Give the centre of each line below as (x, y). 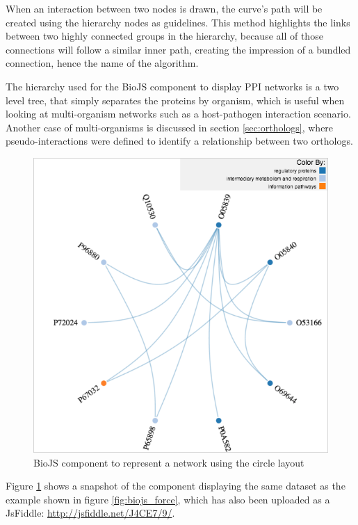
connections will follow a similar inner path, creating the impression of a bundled (178, 49)
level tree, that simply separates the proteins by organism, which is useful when (175, 100)
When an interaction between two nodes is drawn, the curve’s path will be (164, 8)
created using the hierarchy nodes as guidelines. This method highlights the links (178, 22)
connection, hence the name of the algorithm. (102, 63)
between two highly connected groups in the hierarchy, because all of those (164, 36)
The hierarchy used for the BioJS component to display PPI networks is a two (172, 86)
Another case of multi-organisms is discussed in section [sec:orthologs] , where (170, 127)
